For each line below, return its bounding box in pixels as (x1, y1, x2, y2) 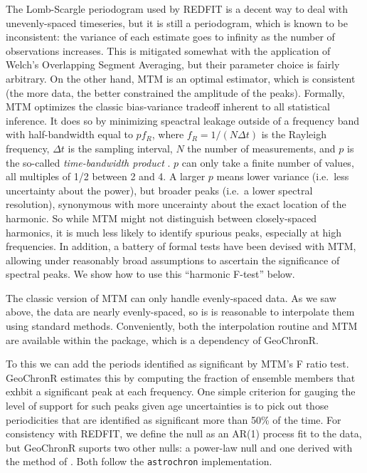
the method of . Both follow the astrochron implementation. (6, 454, 272, 469)
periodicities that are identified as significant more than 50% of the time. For (6, 412, 341, 427)
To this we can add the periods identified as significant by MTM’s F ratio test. (6, 356, 349, 371)
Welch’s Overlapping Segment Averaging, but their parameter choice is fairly (6, 57, 340, 72)
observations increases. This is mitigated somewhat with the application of (6, 43, 331, 58)
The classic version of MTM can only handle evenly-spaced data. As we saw (6, 290, 336, 305)
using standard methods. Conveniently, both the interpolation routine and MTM (6, 318, 358, 333)
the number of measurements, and (187, 140, 336, 155)
